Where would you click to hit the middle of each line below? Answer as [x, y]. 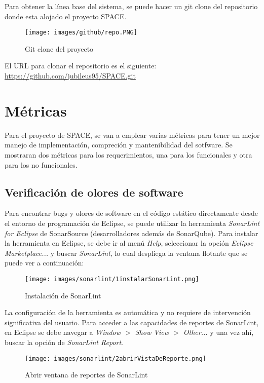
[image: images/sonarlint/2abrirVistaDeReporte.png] [116, 358]
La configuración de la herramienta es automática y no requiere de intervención [128, 312]
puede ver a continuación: [44, 263]
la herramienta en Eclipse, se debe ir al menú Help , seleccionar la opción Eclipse [129, 243]
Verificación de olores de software [94, 192]
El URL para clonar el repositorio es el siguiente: [81, 66]
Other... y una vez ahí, [218, 332]
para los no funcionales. [41, 164]
